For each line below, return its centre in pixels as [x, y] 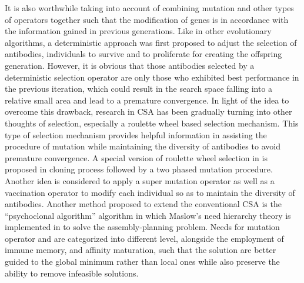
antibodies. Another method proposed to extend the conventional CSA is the [143, 204]
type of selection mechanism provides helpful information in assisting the [136, 134]
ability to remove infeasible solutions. [72, 273]
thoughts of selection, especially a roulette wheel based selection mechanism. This [152, 123]
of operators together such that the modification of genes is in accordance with [147, 19]
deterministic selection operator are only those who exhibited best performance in [152, 77]
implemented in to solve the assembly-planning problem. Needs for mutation [142, 227]
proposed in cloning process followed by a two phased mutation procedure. [139, 169]
